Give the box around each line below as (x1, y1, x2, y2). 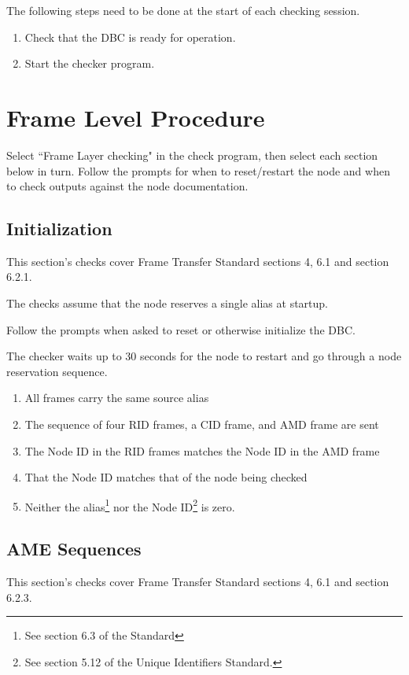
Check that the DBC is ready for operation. (24, 28, 236, 45)
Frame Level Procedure (6, 101, 265, 133)
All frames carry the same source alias (24, 389, 209, 406)
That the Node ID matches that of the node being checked (24, 469, 308, 485)
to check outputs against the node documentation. (6, 178, 249, 194)
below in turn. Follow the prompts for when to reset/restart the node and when (6, 162, 390, 179)
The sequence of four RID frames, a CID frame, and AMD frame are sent (24, 416, 379, 433)
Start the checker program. (24, 55, 155, 72)
